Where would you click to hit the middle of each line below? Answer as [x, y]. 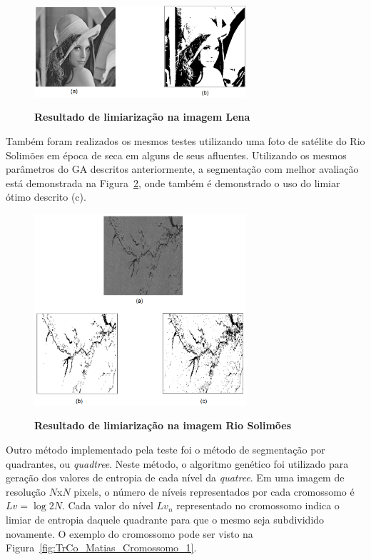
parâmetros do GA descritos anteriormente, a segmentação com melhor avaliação [182, 169]
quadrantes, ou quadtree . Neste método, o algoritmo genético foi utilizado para [177, 463]
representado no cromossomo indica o [258, 505]
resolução [26, 491]
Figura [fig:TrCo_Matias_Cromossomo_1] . [101, 547]
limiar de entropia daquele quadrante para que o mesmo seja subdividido [165, 519]
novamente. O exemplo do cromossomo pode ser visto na [129, 533]
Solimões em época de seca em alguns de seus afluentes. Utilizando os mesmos [176, 155]
